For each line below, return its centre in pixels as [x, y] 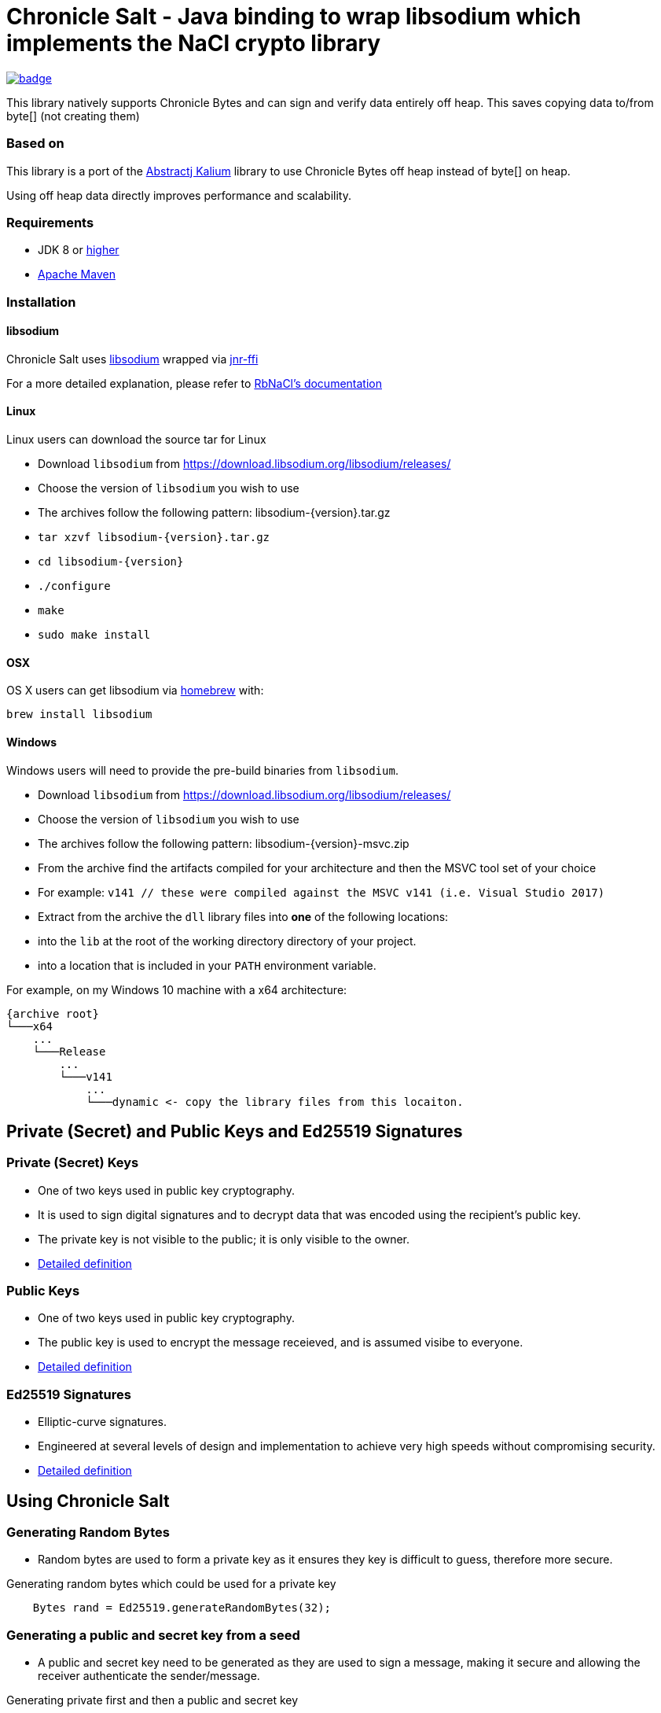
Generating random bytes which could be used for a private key [171, 1584]
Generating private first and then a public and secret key [152, 1700]
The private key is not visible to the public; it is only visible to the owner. [224, 1239]
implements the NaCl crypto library [194, 43]
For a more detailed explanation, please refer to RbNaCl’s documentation [194, 383]
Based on [35, 144]
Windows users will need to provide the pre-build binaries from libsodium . [202, 770]
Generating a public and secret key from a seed [153, 1635]
